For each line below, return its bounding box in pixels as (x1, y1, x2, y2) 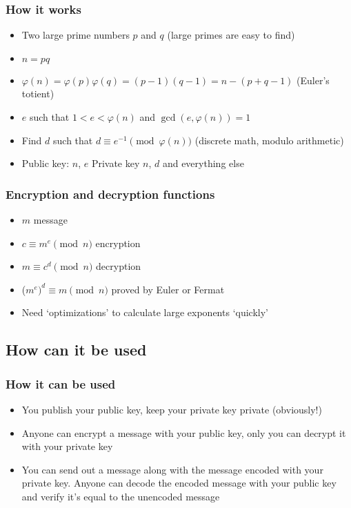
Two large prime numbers (21, 28, 130, 42)
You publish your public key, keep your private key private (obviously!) (21, 402, 322, 416)
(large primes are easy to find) (167, 28, 295, 42)
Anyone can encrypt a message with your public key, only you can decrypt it (21, 425, 346, 440)
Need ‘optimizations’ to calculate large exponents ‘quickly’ (21, 305, 268, 320)
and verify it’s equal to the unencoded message (21, 489, 220, 503)
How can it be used (6, 339, 147, 360)
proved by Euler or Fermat (111, 282, 225, 296)
